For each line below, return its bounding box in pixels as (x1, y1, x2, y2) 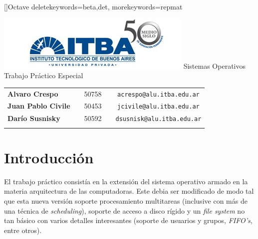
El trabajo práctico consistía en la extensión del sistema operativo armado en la (4, 176, 248, 186)
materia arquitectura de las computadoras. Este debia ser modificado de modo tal (4, 186, 254, 196)
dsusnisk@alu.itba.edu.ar (115, 116, 202, 123)
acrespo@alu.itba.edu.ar (117, 91, 200, 98)
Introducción (4, 147, 94, 167)
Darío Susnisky (7, 113, 60, 123)
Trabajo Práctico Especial (4, 70, 83, 81)
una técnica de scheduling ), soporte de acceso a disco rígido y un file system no (4, 205, 245, 216)
